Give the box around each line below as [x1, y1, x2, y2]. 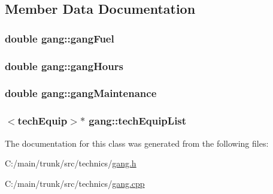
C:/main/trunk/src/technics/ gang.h [5, 157, 136, 169]
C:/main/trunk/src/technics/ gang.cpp [5, 177, 145, 189]
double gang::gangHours [5, 58, 123, 73]
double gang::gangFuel [5, 31, 114, 46]
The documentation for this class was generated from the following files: [5, 137, 269, 149]
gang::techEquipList [89, 113, 187, 128]
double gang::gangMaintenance [5, 86, 157, 101]
